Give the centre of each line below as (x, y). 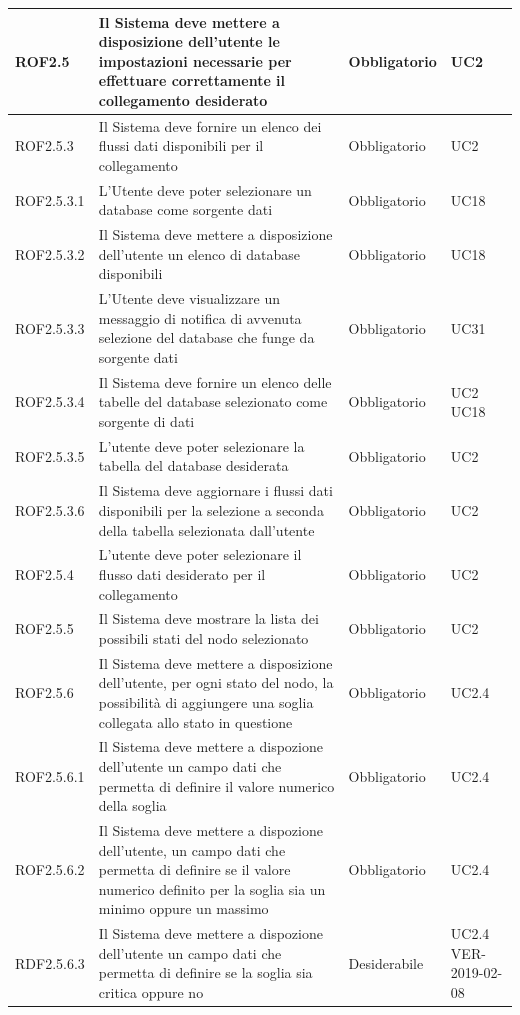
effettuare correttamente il (192, 80)
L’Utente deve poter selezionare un (205, 189)
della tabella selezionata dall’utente (206, 529)
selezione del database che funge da (206, 337)
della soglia (132, 805)
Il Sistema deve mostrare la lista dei (208, 618)
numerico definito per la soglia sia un (212, 888)
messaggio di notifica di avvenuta (200, 317)
